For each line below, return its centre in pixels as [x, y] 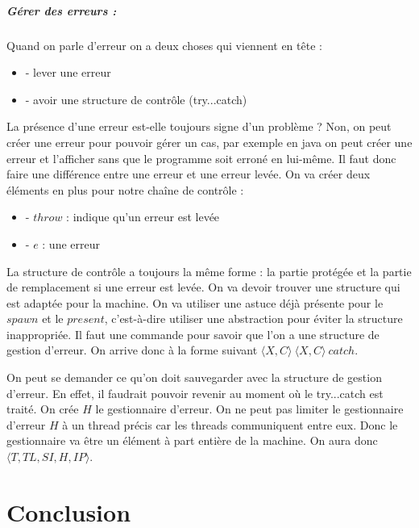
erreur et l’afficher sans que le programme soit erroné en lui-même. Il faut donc [201, 158]
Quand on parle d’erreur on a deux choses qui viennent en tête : [164, 45]
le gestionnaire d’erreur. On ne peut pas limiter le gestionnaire [249, 409]
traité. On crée [43, 409]
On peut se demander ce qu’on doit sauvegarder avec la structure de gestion [194, 377]
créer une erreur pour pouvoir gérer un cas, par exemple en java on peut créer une [209, 142]
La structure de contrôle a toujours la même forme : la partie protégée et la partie [209, 271]
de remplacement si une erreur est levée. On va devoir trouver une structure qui [203, 287]
